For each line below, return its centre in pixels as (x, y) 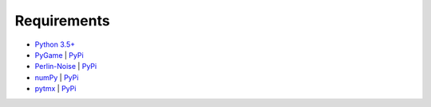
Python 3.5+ (55, 44)
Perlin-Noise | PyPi (66, 67)
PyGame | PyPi (59, 55)
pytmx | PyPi (55, 89)
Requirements (63, 21)
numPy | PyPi (57, 77)
